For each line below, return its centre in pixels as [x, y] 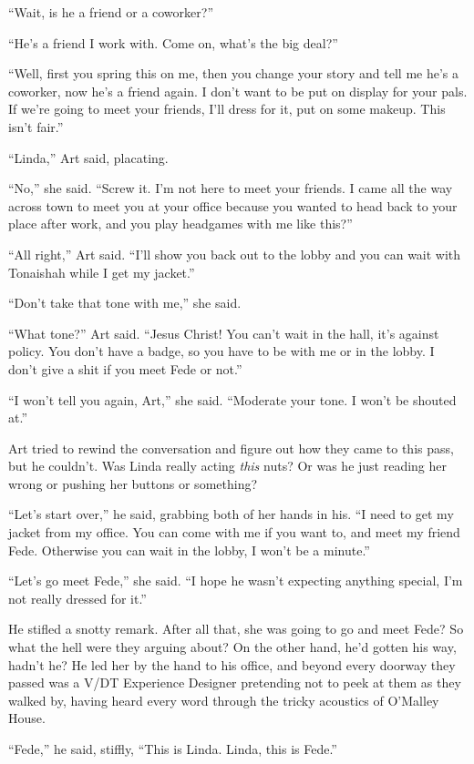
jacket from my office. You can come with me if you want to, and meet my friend [234, 532]
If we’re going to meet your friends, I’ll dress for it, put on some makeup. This [227, 109]
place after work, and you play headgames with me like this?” [180, 224]
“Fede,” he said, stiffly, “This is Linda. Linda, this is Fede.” [173, 749]
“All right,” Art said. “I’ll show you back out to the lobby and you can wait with [235, 254]
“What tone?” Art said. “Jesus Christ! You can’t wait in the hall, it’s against [224, 333]
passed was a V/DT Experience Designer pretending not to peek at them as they [235, 683]
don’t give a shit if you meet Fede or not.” [125, 368]
